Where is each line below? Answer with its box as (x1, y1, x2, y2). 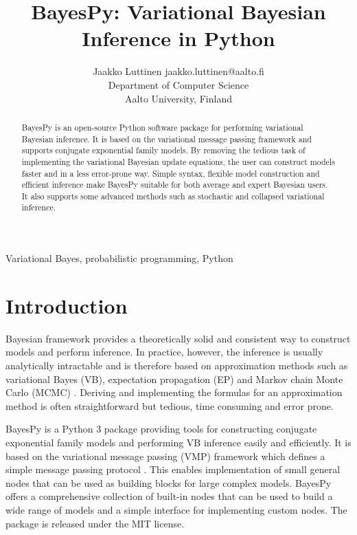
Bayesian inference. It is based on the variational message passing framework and (21, 133, 312, 144)
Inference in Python (82, 24, 275, 52)
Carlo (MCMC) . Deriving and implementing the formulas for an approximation (5, 385, 343, 400)
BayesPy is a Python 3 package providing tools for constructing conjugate (5, 422, 317, 436)
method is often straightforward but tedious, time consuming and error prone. (5, 398, 334, 413)
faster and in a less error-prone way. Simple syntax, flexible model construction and (21, 167, 320, 179)
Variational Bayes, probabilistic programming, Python (5, 251, 233, 265)
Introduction (5, 291, 128, 319)
